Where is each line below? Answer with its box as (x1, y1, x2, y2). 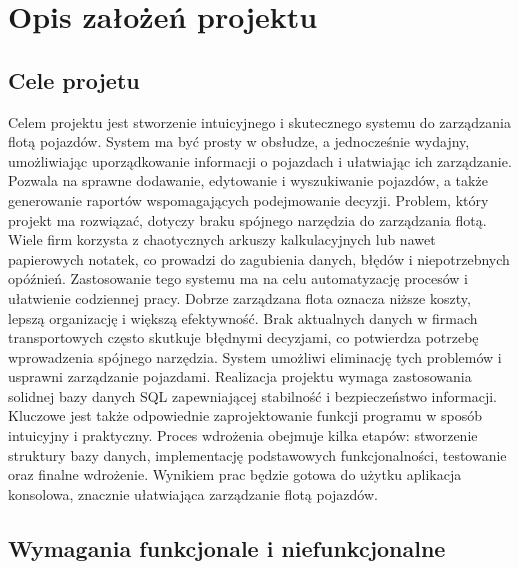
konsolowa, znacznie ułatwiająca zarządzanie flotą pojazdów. (8, 483, 378, 504)
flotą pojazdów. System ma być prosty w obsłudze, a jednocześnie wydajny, (8, 131, 470, 152)
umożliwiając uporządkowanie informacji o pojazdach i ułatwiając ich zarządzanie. (8, 150, 512, 171)
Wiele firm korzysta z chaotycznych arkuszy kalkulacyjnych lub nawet (8, 229, 436, 250)
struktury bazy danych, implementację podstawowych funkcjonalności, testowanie (8, 444, 507, 465)
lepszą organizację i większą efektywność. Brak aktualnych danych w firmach (8, 307, 478, 328)
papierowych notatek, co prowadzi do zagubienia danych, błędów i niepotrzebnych (8, 248, 510, 269)
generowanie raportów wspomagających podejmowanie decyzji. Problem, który (8, 189, 489, 210)
